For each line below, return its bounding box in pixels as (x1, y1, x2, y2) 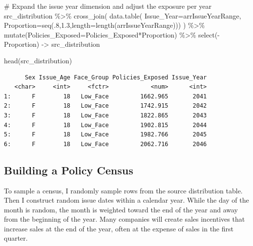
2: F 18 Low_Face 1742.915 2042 (4, 102, 207, 110)
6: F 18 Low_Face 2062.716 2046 (4, 140, 207, 148)
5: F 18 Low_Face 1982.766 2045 (4, 131, 207, 138)
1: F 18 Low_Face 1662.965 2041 (4, 93, 207, 100)
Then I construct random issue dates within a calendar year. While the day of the (4, 195, 249, 205)
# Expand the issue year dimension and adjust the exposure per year (4, 1, 212, 11)
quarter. (4, 233, 28, 243)
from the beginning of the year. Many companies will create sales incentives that (4, 214, 245, 224)
